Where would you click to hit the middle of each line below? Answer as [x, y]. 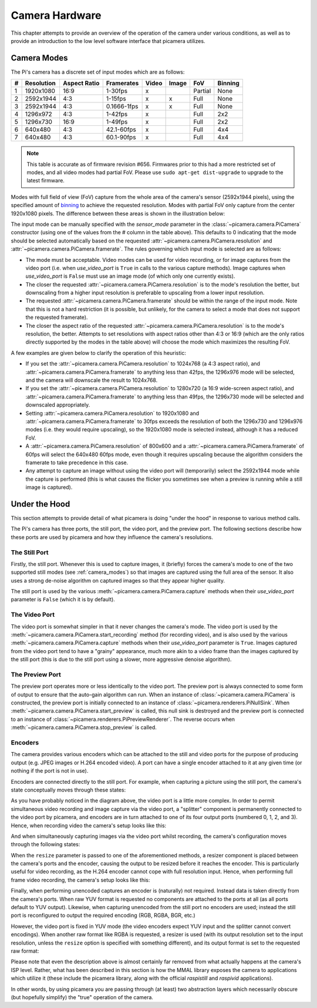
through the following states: [45, 844]
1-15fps [116, 99]
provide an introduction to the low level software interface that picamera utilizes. [108, 41]
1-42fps [117, 114]
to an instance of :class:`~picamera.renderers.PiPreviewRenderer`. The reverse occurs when [123, 719]
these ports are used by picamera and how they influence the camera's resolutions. [112, 537]
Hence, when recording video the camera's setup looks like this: [89, 825]
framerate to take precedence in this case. [77, 463]
